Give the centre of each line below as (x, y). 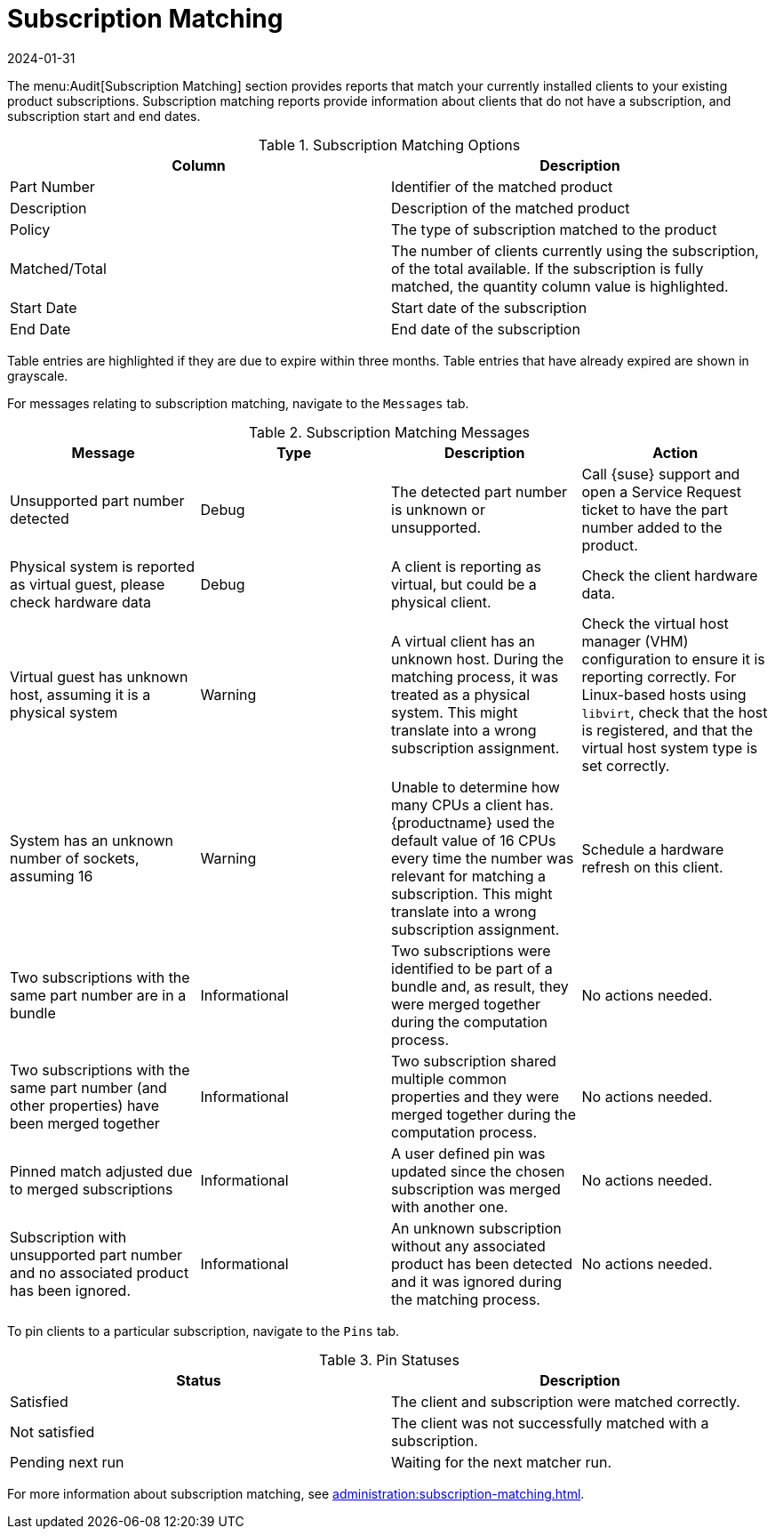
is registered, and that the (667, 730)
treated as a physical (461, 694)
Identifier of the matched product (502, 186)
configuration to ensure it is (673, 659)
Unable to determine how (475, 787)
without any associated (468, 1246)
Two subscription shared (474, 1061)
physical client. (441, 602)
